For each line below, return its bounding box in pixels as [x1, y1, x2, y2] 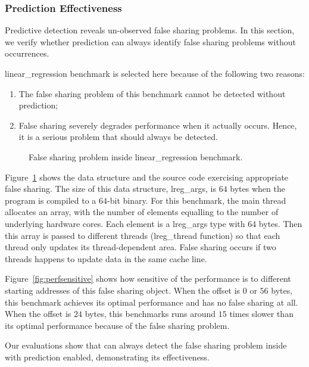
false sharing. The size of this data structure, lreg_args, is [5, 182, 216, 195]
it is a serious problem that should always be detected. [18, 130, 218, 143]
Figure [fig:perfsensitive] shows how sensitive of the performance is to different [5, 272, 291, 285]
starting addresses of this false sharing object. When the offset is [5, 284, 241, 296]
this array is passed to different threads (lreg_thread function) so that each [5, 229, 280, 241]
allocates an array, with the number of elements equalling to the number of [5, 206, 279, 218]
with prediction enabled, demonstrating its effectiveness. [5, 350, 210, 363]
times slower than [229, 307, 294, 320]
